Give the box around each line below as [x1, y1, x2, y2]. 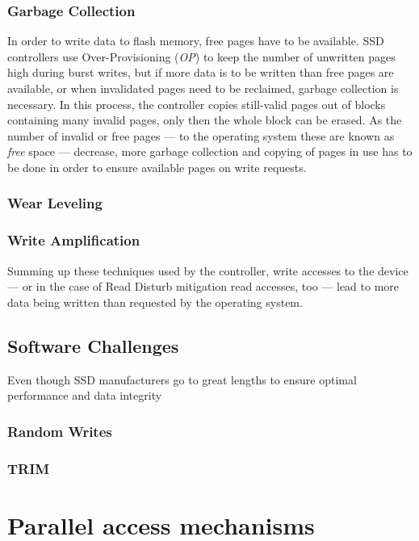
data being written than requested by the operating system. [7, 293, 303, 310]
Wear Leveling [7, 193, 103, 213]
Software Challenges [7, 333, 179, 358]
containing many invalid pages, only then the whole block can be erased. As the [7, 111, 402, 128]
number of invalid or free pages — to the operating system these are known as [7, 127, 395, 144]
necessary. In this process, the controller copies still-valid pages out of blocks [7, 95, 386, 112]
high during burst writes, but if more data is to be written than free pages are [7, 64, 394, 81]
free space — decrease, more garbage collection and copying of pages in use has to [7, 143, 413, 160]
